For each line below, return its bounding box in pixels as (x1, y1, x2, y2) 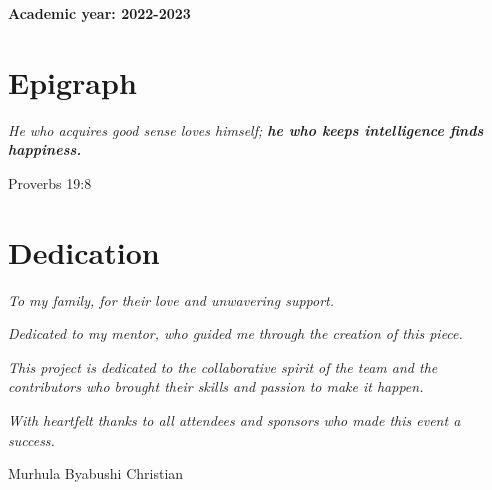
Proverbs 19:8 (8, 172, 92, 193)
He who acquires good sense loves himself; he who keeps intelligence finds (8, 119, 484, 140)
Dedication (8, 231, 160, 272)
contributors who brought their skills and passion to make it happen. (8, 376, 424, 397)
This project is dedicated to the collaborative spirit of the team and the (8, 356, 438, 377)
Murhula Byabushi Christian (8, 463, 184, 484)
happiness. (8, 139, 82, 160)
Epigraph (8, 61, 137, 102)
